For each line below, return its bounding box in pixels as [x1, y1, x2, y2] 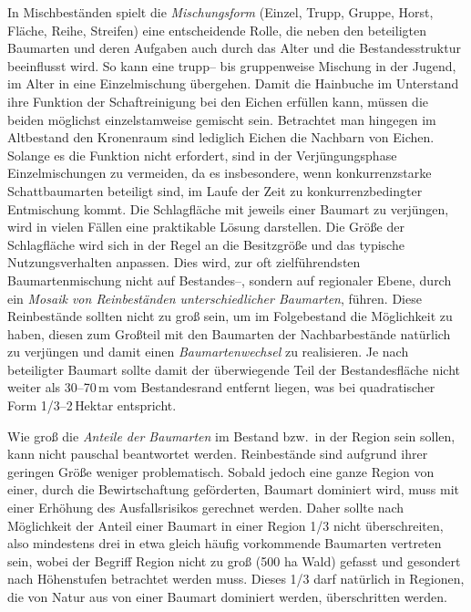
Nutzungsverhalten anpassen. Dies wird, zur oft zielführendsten [7, 253, 361, 272]
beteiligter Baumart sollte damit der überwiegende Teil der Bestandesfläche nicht [7, 359, 461, 379]
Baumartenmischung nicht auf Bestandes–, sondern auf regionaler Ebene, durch [7, 270, 452, 289]
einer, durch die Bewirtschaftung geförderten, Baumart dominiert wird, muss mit [7, 480, 460, 499]
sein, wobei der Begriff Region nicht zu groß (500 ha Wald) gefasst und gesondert [7, 551, 461, 570]
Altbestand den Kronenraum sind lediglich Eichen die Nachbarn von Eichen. [7, 128, 435, 147]
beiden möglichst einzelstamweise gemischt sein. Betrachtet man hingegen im [7, 109, 436, 129]
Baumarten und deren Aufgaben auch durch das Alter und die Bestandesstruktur [7, 38, 461, 57]
